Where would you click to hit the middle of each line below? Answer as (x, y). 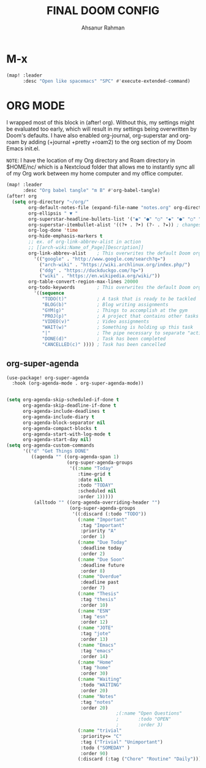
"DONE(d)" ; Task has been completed (104, 339)
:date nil (90, 480)
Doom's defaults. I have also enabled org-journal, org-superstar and (93, 136)
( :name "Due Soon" (101, 559)
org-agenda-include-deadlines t (64, 412)
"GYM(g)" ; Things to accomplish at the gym (115, 310)
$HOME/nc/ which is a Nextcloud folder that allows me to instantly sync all (101, 167)
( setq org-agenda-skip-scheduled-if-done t (63, 400)
